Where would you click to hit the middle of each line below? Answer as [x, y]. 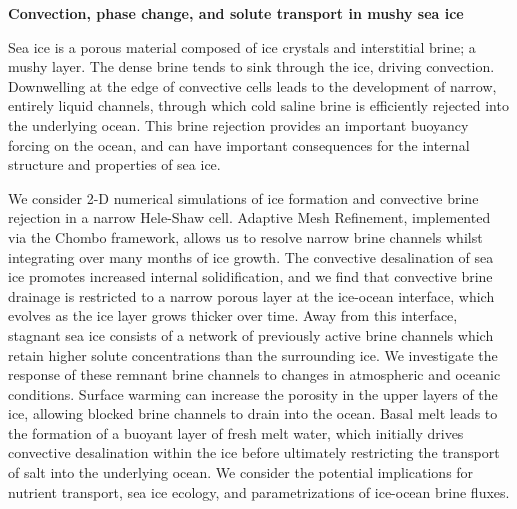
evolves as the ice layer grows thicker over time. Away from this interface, [233, 315]
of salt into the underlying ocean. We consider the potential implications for [241, 472]
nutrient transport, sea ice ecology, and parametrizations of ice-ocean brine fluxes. [259, 491]
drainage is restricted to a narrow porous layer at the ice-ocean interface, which [251, 295]
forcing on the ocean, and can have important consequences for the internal [239, 144]
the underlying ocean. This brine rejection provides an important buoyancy [238, 124]
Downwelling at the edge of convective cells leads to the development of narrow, [252, 85]
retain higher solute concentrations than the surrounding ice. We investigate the [253, 354]
